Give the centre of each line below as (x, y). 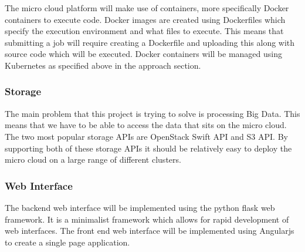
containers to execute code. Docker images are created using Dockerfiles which (145, 19)
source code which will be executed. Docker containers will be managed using (144, 54)
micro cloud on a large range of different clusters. (93, 159)
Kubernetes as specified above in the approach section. (103, 65)
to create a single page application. (67, 242)
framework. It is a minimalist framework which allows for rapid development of (147, 219)
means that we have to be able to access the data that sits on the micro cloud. (146, 125)
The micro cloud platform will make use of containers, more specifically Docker (147, 8)
